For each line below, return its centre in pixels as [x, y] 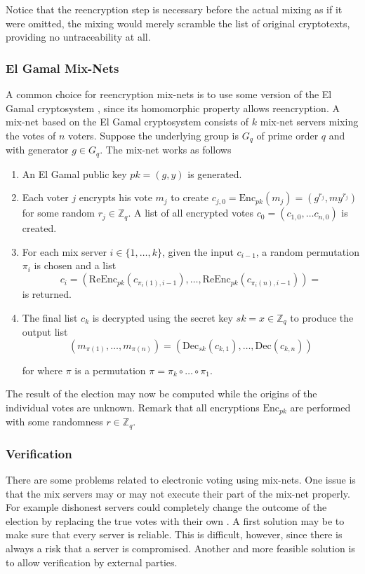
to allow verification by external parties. [92, 562]
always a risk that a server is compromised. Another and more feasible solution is [180, 548]
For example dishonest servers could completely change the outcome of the [166, 507]
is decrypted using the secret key [162, 317]
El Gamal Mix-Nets [62, 68]
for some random [59, 213]
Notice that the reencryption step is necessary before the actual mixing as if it [174, 9]
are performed [320, 407]
